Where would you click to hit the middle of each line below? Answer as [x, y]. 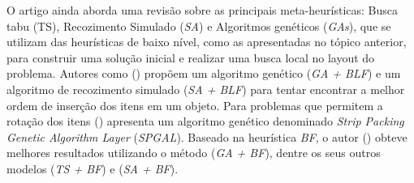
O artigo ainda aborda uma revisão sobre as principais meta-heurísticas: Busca [203, 10]
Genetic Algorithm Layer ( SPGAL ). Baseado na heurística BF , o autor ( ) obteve [207, 136]
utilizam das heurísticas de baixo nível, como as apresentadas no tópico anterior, [207, 42]
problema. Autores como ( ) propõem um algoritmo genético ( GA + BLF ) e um [204, 73]
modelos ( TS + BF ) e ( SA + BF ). [93, 168]
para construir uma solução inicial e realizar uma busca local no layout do [191, 57]
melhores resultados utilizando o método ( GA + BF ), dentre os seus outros [194, 153]
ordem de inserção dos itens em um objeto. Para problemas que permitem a [195, 105]
